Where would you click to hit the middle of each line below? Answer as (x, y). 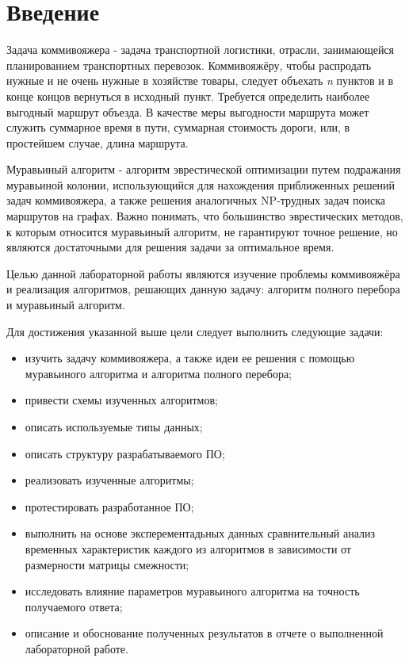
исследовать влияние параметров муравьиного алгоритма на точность (192, 591)
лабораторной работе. (76, 648)
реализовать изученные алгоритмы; (109, 480)
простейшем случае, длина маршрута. (97, 142)
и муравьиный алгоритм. (66, 305)
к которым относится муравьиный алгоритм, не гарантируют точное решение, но (202, 231)
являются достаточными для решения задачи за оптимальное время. (170, 247)
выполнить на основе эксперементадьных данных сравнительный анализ (200, 533)
